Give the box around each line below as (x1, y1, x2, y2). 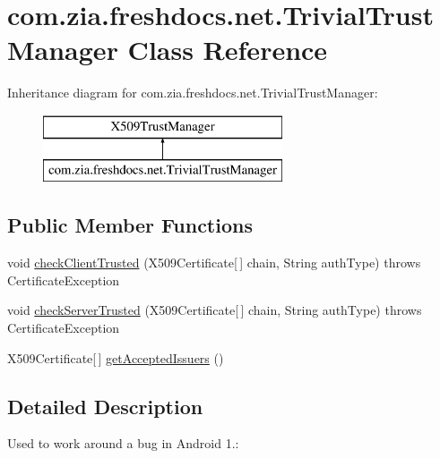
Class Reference (127, 31, 328, 68)
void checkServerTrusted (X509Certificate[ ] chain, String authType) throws (7, 301, 422, 319)
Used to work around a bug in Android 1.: (7, 434, 239, 453)
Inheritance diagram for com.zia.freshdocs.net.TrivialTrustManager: (7, 83, 378, 102)
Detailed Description (7, 392, 203, 420)
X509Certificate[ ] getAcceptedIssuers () (7, 348, 224, 367)
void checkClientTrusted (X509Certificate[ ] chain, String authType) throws (7, 253, 421, 272)
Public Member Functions (7, 211, 253, 239)
